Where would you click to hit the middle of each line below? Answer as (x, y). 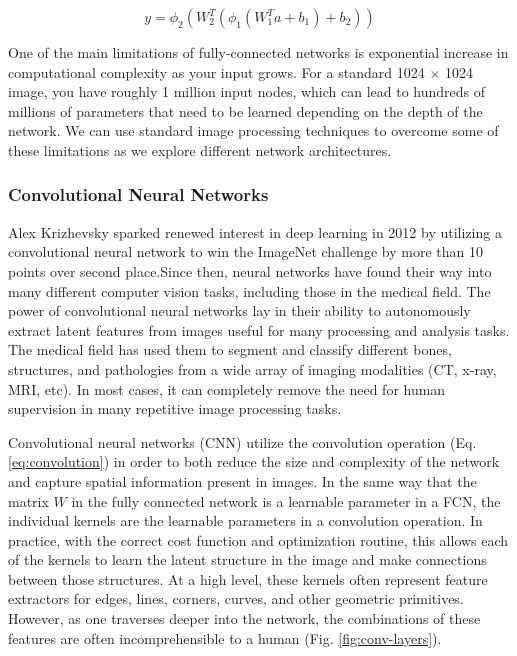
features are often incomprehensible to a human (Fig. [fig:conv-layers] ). (225, 637)
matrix (28, 500)
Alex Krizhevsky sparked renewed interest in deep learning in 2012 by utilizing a (255, 231)
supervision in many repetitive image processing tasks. (175, 408)
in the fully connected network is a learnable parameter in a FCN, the (286, 500)
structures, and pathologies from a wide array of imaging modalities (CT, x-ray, (252, 368)
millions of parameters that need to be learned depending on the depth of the (245, 110)
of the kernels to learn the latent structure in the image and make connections (247, 559)
